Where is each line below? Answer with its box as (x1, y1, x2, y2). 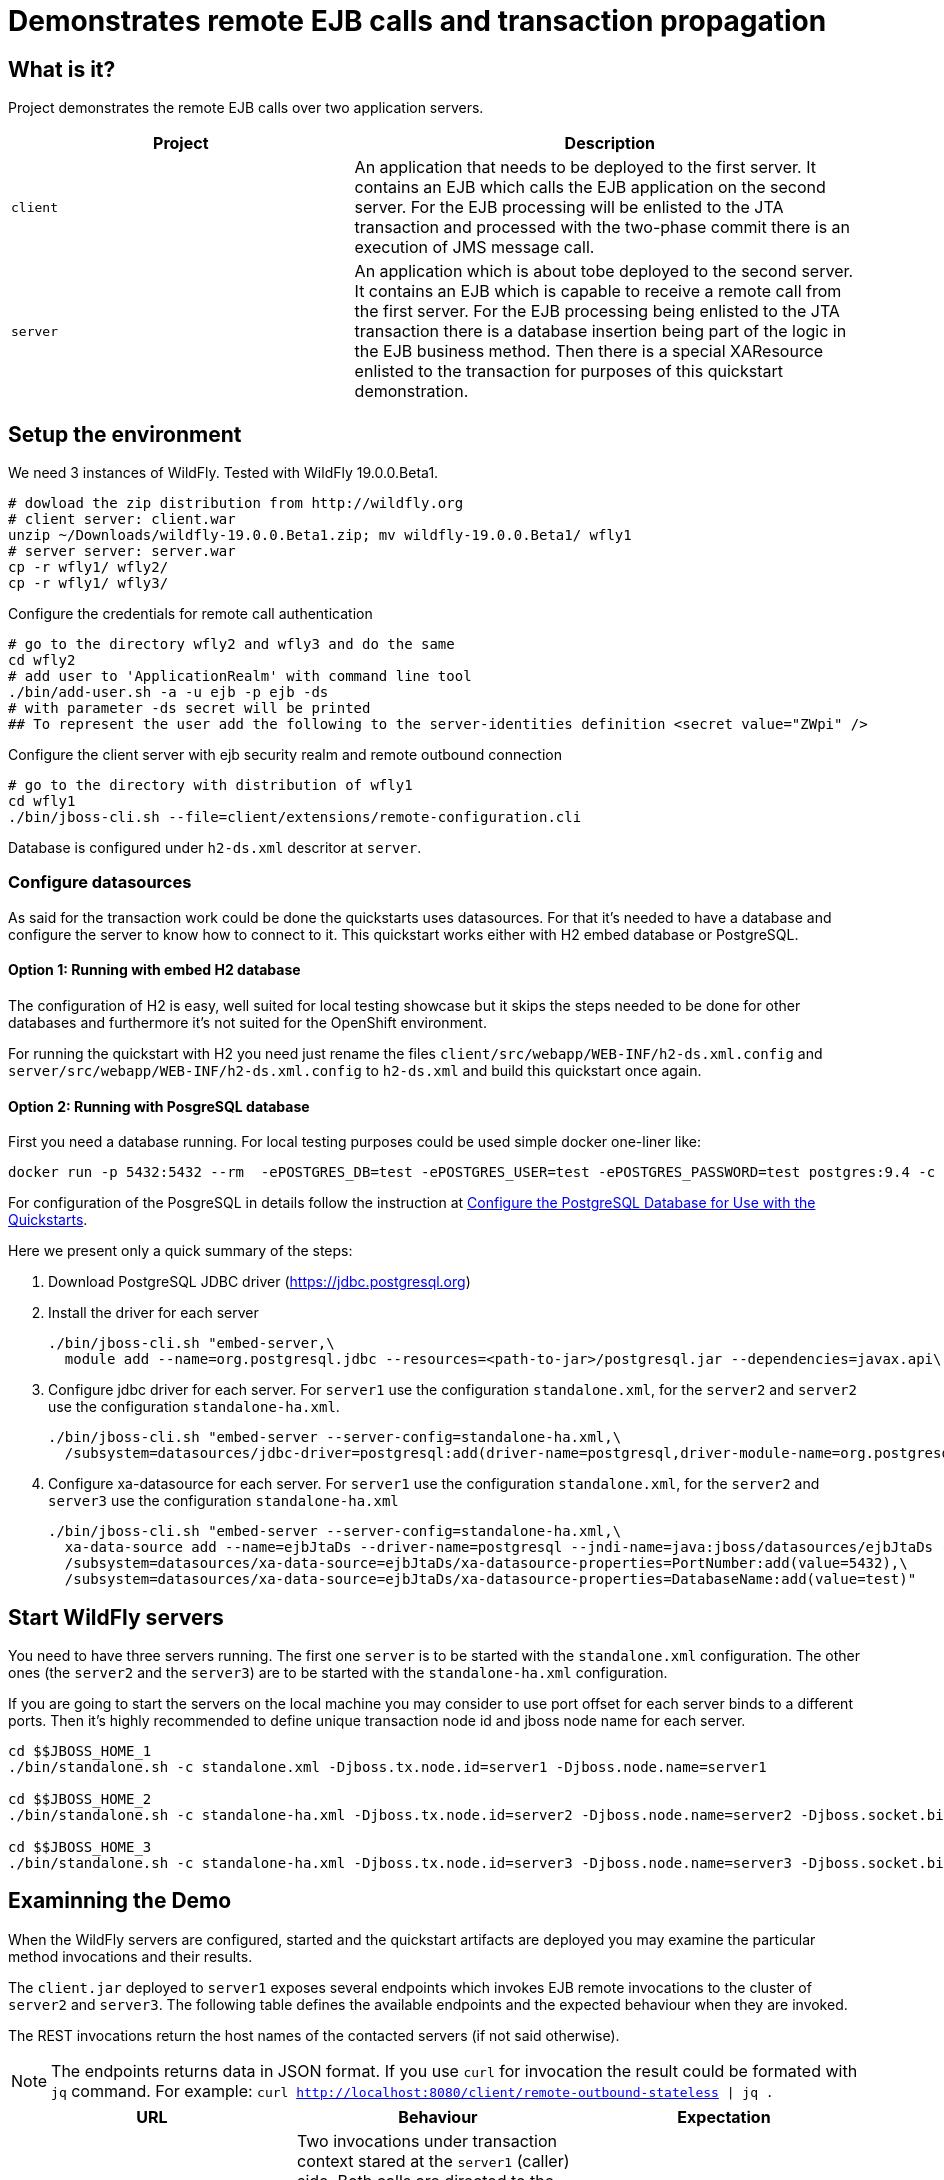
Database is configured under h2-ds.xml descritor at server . (8, 839, 422, 857)
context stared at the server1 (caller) (296, 2150, 570, 2171)
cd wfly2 (8, 652, 76, 669)
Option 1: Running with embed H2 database (8, 961, 301, 979)
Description (564, 133, 656, 154)
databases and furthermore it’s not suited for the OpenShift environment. (8, 1013, 487, 1031)
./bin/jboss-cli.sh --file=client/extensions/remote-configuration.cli (8, 809, 582, 826)
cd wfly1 (8, 793, 76, 810)
